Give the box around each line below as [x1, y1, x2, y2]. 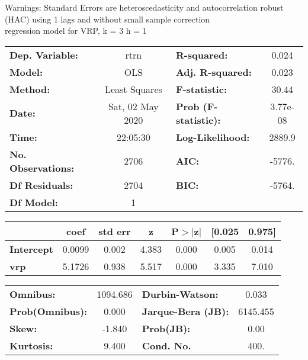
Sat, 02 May [108, 99, 159, 113]
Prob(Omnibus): [9, 304, 88, 318]
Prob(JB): [142, 321, 191, 335]
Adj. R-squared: [175, 65, 252, 79]
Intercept [9, 242, 53, 256]
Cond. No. [142, 338, 191, 352]
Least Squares [104, 82, 162, 96]
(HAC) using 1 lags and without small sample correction [5, 12, 210, 25]
